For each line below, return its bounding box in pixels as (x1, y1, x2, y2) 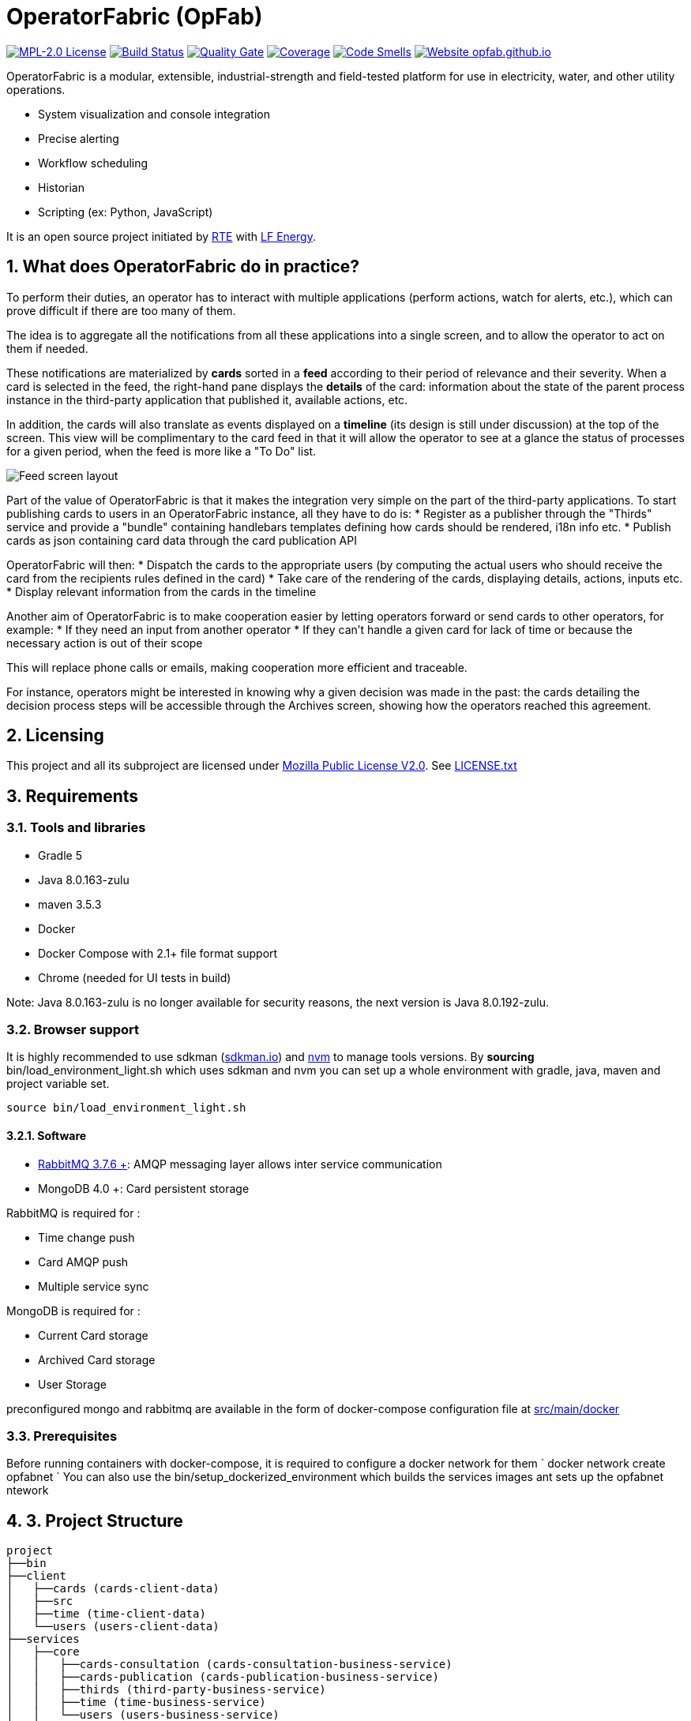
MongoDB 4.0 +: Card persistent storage (38, 1181, 250, 1195)
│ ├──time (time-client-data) (6, 1607, 206, 1621)
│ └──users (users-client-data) (6, 1620, 220, 1633)
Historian (38, 180, 84, 194)
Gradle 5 (38, 848, 82, 862)
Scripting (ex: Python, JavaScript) (38, 204, 213, 219)
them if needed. (6, 341, 88, 355)
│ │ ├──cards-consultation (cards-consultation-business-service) (6, 1658, 453, 1671)
